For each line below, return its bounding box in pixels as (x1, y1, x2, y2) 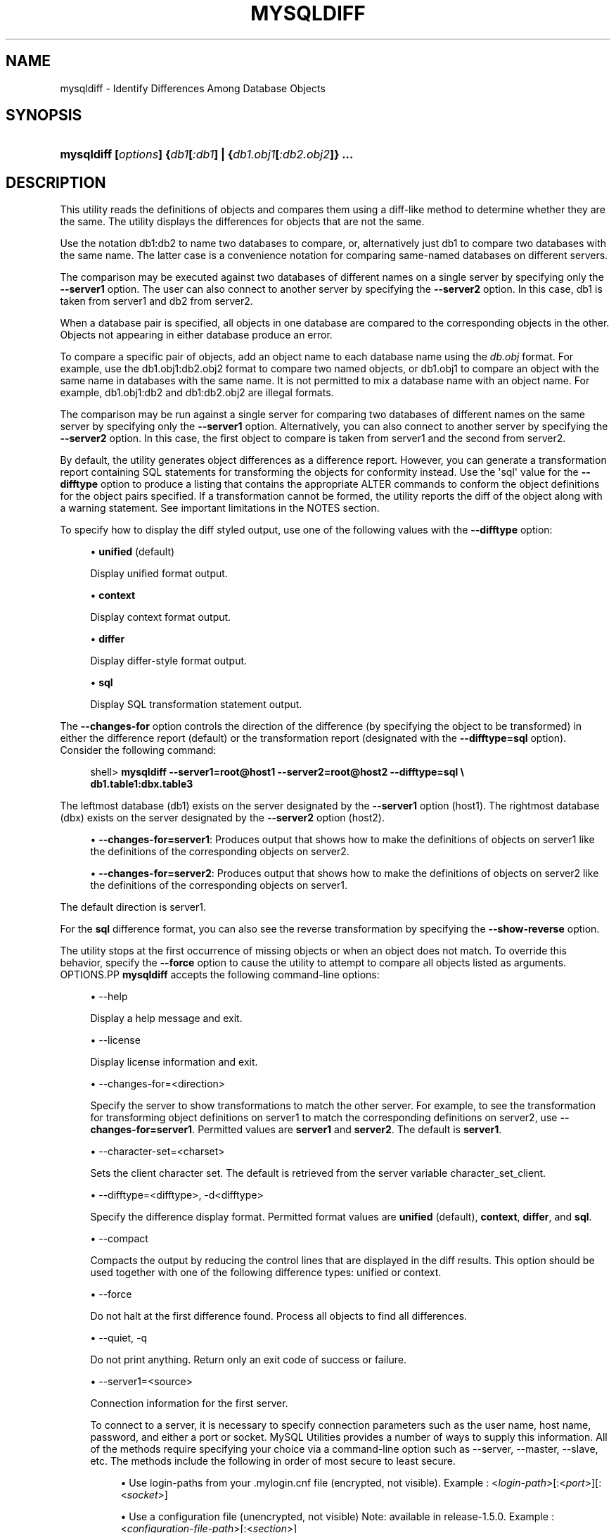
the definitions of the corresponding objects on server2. (90, 845, 349, 858)
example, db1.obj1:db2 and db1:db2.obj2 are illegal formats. (60, 386, 334, 399)
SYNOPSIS (6, 106, 82, 125)
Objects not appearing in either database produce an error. (60, 329, 333, 341)
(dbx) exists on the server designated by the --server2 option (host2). (60, 812, 385, 824)
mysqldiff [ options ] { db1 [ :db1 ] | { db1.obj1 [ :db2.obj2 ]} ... (60, 147, 354, 162)
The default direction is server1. (60, 901, 207, 914)
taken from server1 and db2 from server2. (60, 295, 253, 308)
